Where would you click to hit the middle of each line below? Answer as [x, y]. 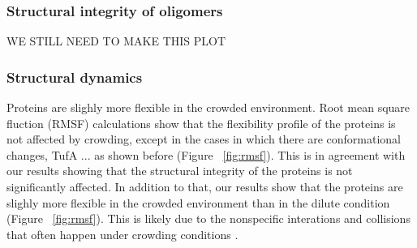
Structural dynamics [75, 77]
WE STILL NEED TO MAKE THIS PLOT [116, 41]
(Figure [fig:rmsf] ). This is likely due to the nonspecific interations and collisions [208, 218]
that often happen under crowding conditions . [123, 234]
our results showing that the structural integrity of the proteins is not [180, 171]
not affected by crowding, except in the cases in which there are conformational [204, 139]
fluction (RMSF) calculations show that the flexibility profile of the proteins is [201, 123]
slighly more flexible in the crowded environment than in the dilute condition [198, 202]
